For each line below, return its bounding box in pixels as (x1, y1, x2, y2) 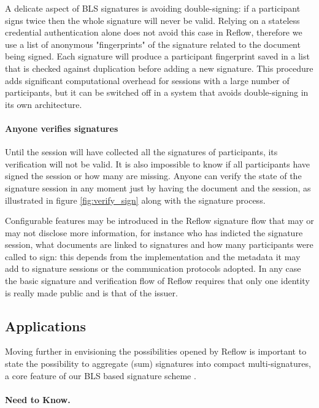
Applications (5, 316, 86, 335)
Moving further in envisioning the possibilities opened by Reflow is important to (5, 345, 307, 358)
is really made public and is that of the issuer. (5, 286, 178, 299)
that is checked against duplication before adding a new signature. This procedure (5, 61, 313, 74)
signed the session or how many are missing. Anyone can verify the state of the (5, 169, 302, 182)
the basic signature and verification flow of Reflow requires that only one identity (5, 274, 310, 287)
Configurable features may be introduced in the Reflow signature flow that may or (5, 214, 314, 227)
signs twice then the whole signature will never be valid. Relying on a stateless (5, 13, 300, 26)
